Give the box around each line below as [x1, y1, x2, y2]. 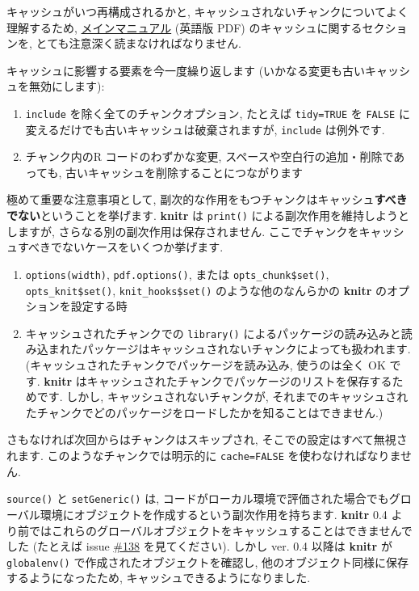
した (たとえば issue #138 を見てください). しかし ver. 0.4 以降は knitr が [6, 538, 392, 555]
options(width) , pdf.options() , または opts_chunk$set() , [25, 265, 329, 282]
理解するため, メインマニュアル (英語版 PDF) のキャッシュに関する [6, 19, 362, 36]
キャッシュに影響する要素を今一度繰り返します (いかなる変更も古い [6, 61, 366, 78]
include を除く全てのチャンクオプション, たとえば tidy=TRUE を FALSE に [25, 104, 410, 121]
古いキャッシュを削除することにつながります [65, 163, 303, 180]
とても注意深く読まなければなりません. [36, 35, 241, 52]
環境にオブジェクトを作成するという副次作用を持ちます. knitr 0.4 [40, 505, 388, 522]
